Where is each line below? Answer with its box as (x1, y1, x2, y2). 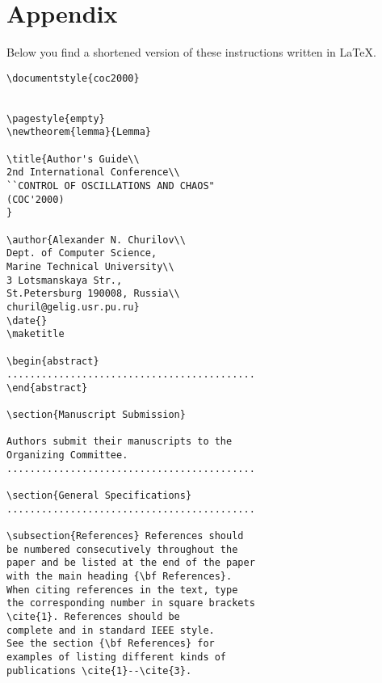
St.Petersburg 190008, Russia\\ (6, 288, 180, 300)
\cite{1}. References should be (6, 610, 180, 622)
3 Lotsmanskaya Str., (6, 274, 123, 286)
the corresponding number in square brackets (6, 597, 255, 609)
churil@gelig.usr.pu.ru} (6, 301, 140, 313)
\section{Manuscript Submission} (6, 409, 186, 421)
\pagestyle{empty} (6, 112, 105, 124)
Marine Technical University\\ (6, 260, 174, 272)
